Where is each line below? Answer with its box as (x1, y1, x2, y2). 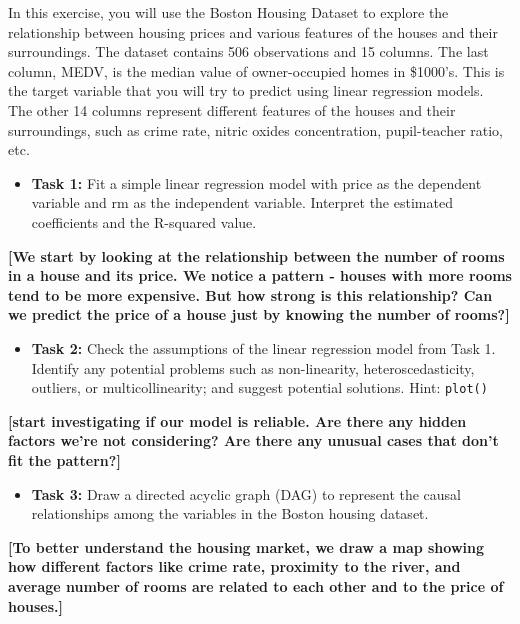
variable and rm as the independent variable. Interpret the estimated (31, 192, 453, 213)
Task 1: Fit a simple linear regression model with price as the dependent (31, 172, 482, 193)
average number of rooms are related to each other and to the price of (8, 575, 504, 596)
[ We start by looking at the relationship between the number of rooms (8, 245, 505, 266)
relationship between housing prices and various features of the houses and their (8, 21, 498, 42)
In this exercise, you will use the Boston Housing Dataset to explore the (8, 2, 449, 22)
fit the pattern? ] (8, 449, 121, 470)
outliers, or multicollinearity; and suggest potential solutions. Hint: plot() (31, 377, 488, 398)
